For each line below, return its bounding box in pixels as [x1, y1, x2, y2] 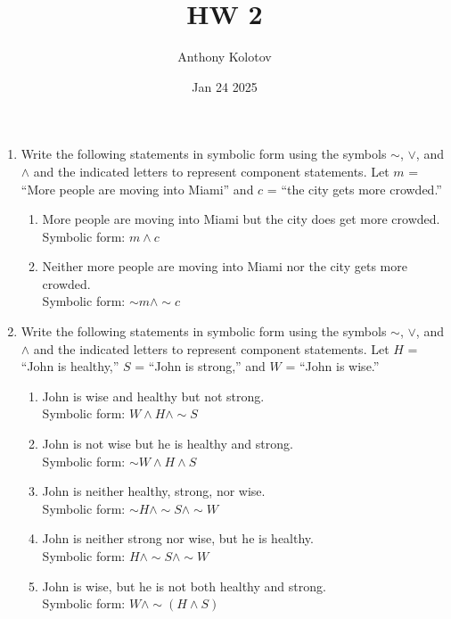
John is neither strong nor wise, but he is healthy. [42, 529, 314, 548]
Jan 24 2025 [192, 77, 258, 95]
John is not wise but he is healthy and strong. [42, 434, 293, 453]
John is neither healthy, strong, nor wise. [42, 482, 266, 500]
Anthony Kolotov [177, 47, 272, 66]
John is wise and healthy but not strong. [42, 386, 265, 405]
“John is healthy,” [20, 357, 119, 376]
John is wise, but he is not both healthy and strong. [42, 576, 326, 595]
